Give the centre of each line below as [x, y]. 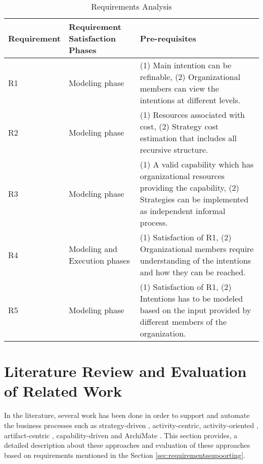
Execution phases [99, 260]
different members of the [183, 322]
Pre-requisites [168, 38]
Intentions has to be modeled [191, 298]
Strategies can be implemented [194, 199]
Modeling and [93, 249]
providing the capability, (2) [189, 187]
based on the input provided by [195, 310]
